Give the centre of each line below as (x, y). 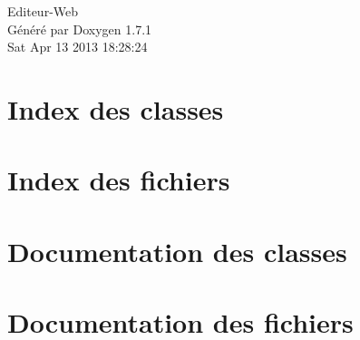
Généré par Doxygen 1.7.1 (80, 29)
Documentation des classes (177, 251)
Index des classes (116, 108)
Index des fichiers (119, 180)
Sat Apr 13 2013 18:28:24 (78, 47)
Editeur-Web (43, 11)
